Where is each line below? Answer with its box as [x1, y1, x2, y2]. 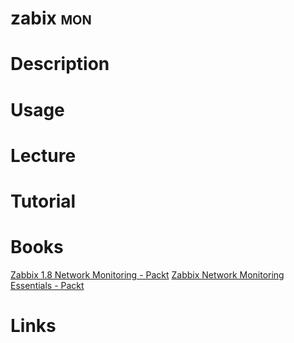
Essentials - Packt [10, 279, 85, 291]
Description [10, 53, 110, 76]
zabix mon [10, 7, 92, 30]
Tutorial [10, 190, 77, 212]
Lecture [10, 144, 77, 167]
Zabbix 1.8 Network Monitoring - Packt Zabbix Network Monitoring [10, 268, 285, 281]
